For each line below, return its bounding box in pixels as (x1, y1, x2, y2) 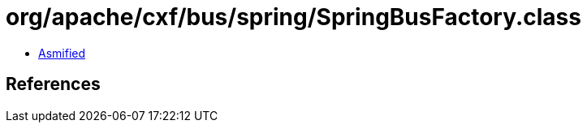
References (6, 74, 101, 95)
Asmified (38, 45, 86, 60)
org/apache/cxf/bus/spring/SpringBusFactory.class (6, 3, 581, 31)
